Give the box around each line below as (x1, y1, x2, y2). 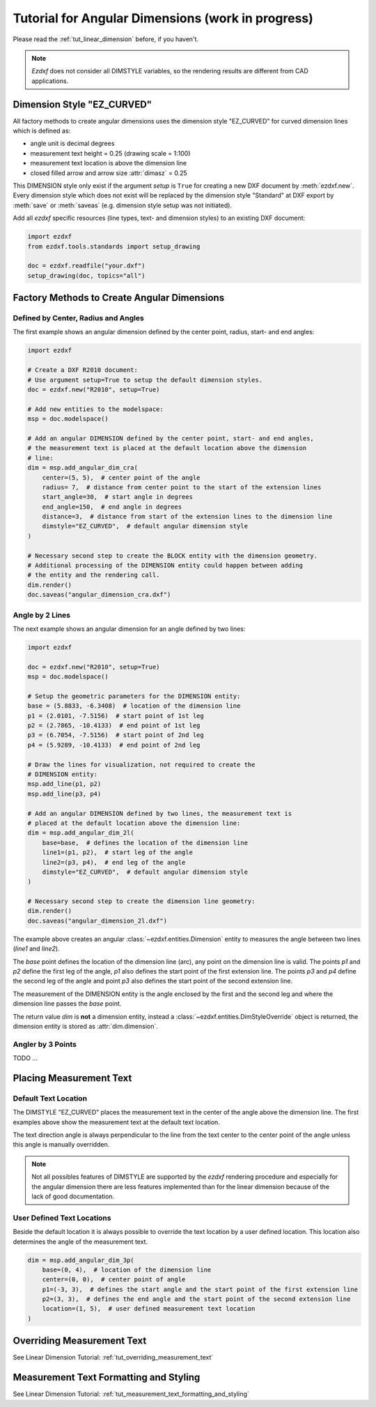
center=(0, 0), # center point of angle (42, 1276, 186, 1283)
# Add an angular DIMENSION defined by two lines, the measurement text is (27, 810, 292, 817)
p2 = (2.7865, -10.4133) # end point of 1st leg (27, 722, 201, 729)
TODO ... (13, 1054, 38, 1062)
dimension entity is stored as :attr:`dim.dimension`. (13, 1022, 158, 1030)
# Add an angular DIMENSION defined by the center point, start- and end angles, (27, 434, 315, 442)
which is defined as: (13, 126, 71, 135)
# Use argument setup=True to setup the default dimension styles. (27, 375, 263, 384)
